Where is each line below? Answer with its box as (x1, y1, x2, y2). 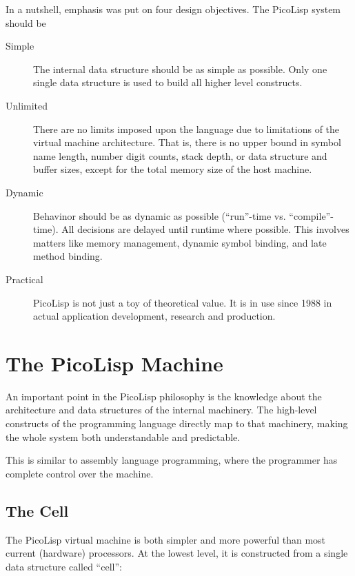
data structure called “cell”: (6, 559, 122, 573)
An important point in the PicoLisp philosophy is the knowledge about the (6, 389, 322, 403)
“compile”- (289, 208, 334, 223)
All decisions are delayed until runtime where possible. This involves (61, 222, 349, 236)
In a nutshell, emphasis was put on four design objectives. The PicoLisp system (6, 2, 341, 16)
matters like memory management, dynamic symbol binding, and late (33, 235, 327, 249)
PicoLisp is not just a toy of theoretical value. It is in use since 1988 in (33, 295, 332, 309)
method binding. (33, 249, 103, 263)
